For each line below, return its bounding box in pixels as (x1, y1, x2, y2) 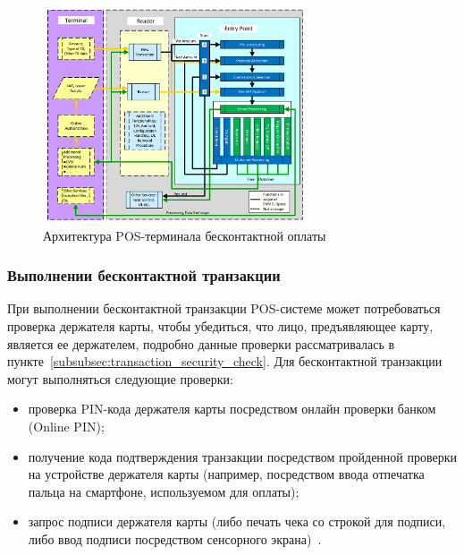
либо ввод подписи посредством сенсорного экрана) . (28, 530, 322, 549)
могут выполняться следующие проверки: (7, 369, 233, 388)
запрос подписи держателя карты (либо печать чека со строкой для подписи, (28, 512, 446, 531)
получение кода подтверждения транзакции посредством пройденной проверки (28, 447, 458, 465)
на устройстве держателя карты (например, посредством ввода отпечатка (28, 465, 425, 483)
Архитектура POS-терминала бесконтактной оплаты (43, 226, 326, 244)
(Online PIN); (28, 417, 105, 436)
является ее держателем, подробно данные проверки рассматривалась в (7, 334, 395, 353)
